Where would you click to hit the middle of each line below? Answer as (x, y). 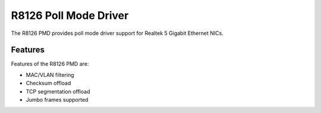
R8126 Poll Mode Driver (70, 15)
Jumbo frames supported (57, 100)
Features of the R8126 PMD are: (50, 64)
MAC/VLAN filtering (50, 75)
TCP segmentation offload (58, 91)
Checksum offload (48, 83)
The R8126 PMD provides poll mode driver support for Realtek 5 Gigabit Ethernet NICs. (117, 33)
